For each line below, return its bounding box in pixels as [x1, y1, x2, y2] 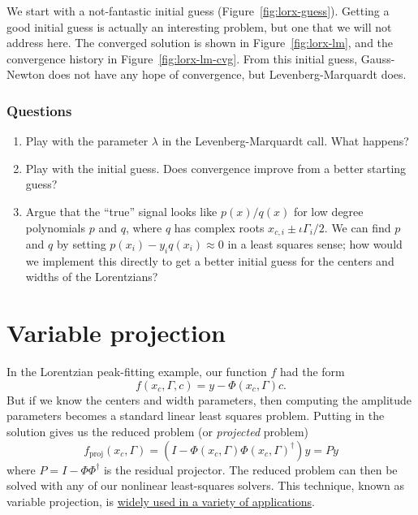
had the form [279, 363, 345, 380]
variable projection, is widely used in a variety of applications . [6, 492, 315, 509]
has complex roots [174, 219, 265, 236]
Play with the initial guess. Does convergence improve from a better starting [25, 159, 407, 176]
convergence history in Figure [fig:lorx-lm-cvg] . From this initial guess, [6, 50, 358, 67]
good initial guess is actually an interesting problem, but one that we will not [6, 18, 392, 35]
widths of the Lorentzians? [25, 268, 158, 285]
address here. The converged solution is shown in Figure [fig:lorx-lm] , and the [6, 34, 394, 51]
